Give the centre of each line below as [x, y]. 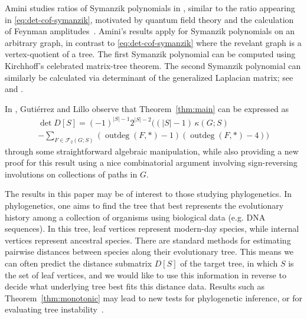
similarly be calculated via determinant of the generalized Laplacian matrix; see [149, 77]
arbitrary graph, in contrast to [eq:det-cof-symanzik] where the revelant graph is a [153, 42]
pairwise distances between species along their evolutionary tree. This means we [149, 251]
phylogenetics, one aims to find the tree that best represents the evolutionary [144, 205]
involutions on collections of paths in [71, 174]
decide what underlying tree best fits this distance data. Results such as [135, 286]
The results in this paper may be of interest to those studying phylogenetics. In [148, 194]
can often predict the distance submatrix [79, 263]
